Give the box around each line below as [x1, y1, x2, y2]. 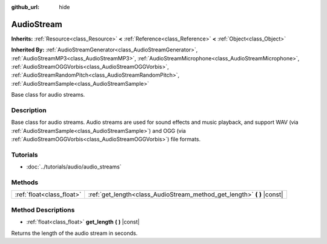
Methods [11, 178, 39, 187]
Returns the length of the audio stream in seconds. [11, 230, 138, 237]
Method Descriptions [11, 205, 75, 214]
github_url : [11, 4, 39, 10]
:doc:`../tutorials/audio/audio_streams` [26, 163, 122, 170]
